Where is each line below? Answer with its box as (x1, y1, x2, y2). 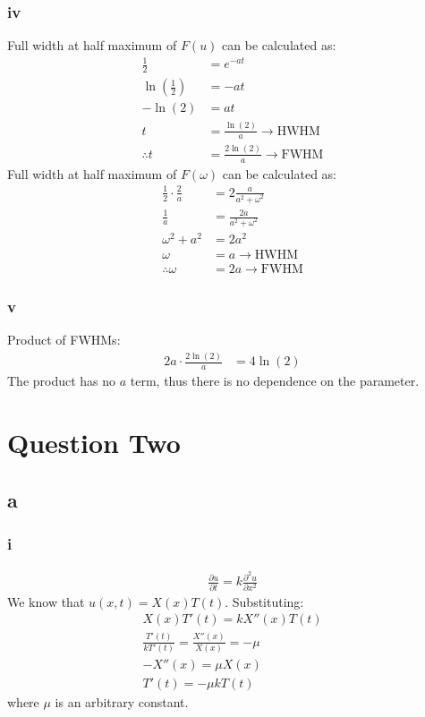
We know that (7, 592, 85, 610)
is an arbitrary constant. (55, 693, 189, 712)
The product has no (7, 371, 116, 390)
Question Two (7, 423, 181, 460)
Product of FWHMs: (7, 330, 121, 349)
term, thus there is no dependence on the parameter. (130, 371, 420, 390)
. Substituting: (225, 592, 304, 610)
